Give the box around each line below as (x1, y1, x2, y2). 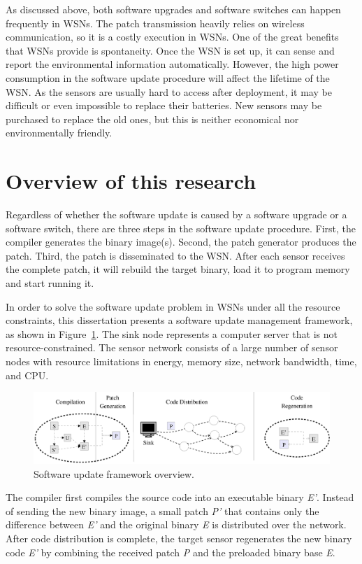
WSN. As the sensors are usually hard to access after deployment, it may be (6, 84, 332, 99)
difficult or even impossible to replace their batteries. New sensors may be (6, 98, 322, 113)
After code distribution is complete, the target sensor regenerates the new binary (6, 530, 352, 545)
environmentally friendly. (6, 125, 113, 140)
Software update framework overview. (34, 466, 194, 481)
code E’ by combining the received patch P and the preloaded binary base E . (6, 544, 335, 559)
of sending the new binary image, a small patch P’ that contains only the (6, 503, 319, 518)
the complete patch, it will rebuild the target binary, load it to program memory (6, 262, 350, 276)
